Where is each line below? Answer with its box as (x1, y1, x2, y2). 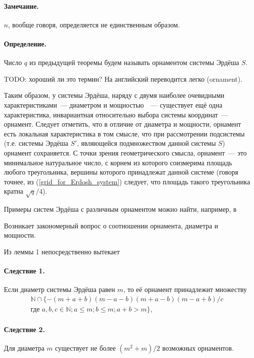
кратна (4, 186, 23, 196)
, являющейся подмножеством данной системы (77, 138, 216, 148)
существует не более (55, 342, 116, 353)
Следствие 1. (4, 266, 45, 276)
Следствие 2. (4, 324, 45, 334)
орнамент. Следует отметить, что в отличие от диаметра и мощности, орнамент (4, 119, 241, 129)
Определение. (4, 38, 46, 48)
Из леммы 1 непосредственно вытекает (4, 246, 120, 256)
